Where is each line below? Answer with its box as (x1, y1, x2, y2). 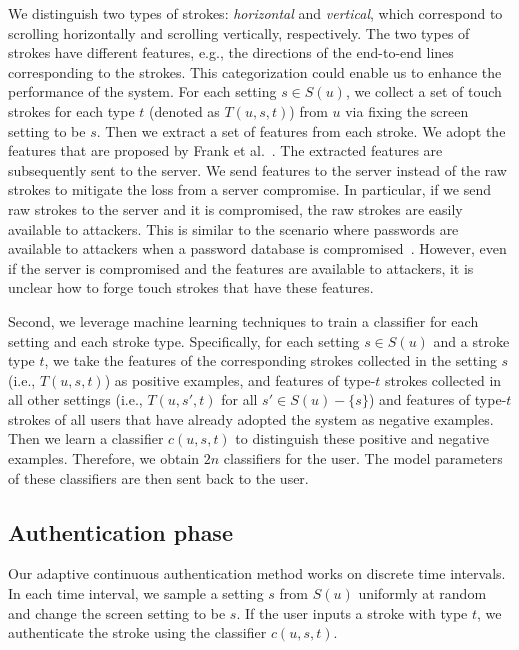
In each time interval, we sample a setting (8, 583, 264, 604)
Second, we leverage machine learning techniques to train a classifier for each (8, 310, 479, 331)
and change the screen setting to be (8, 602, 226, 623)
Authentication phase (8, 516, 233, 547)
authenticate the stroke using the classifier (8, 622, 267, 643)
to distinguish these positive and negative (235, 428, 489, 449)
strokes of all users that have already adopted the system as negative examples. (8, 408, 494, 429)
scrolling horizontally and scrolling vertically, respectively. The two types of (8, 22, 470, 43)
